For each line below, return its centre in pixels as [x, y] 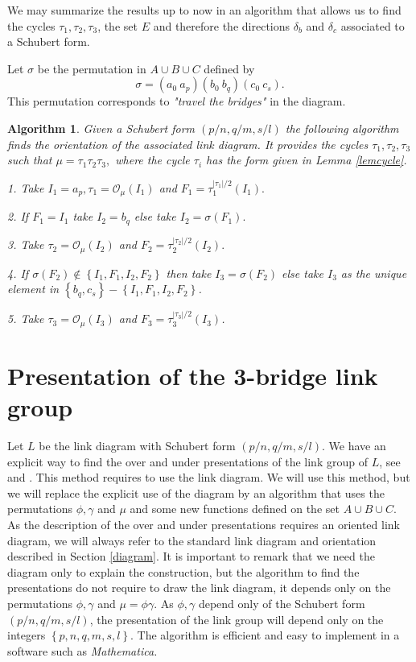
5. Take [26, 319]
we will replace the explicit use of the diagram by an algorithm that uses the [196, 492]
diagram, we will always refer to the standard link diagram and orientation [192, 540]
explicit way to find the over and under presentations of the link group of [187, 461]
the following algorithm [342, 128]
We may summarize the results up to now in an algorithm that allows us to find [204, 10]
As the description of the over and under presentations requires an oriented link [204, 525]
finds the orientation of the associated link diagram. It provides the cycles [188, 144]
